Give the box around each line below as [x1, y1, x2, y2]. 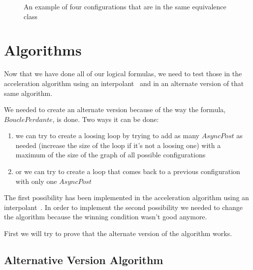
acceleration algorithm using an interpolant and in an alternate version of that [4, 78, 244, 88]
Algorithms [4, 40, 82, 60]
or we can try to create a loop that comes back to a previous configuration [15, 166, 240, 177]
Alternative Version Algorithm [4, 252, 163, 268]
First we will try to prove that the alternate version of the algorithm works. [4, 228, 232, 239]
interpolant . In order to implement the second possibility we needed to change [4, 202, 243, 212]
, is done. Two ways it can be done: [52, 114, 159, 124]
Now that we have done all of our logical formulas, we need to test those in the [4, 68, 242, 79]
